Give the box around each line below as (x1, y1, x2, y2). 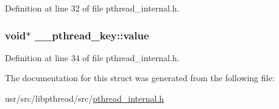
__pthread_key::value (34, 27, 149, 42)
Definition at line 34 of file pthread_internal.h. (5, 51, 180, 64)
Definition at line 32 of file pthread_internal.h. (5, 2, 180, 14)
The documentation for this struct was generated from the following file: (5, 71, 275, 84)
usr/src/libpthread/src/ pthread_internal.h (5, 92, 164, 104)
